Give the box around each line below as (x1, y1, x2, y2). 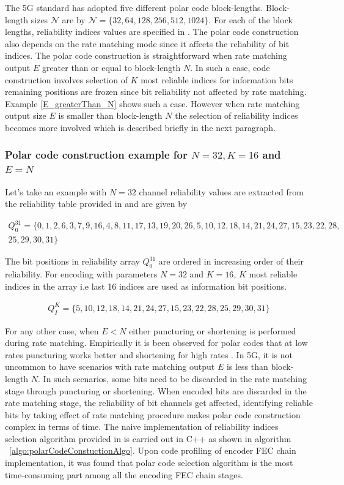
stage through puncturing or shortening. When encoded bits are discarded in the (5, 384, 307, 397)
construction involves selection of (5, 73, 128, 86)
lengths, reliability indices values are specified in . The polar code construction (5, 25, 299, 38)
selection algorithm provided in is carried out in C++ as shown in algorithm (5, 432, 291, 445)
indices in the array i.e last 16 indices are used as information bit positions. (5, 279, 287, 292)
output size (5, 109, 46, 122)
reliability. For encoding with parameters (5, 268, 158, 280)
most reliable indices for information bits (141, 73, 293, 86)
